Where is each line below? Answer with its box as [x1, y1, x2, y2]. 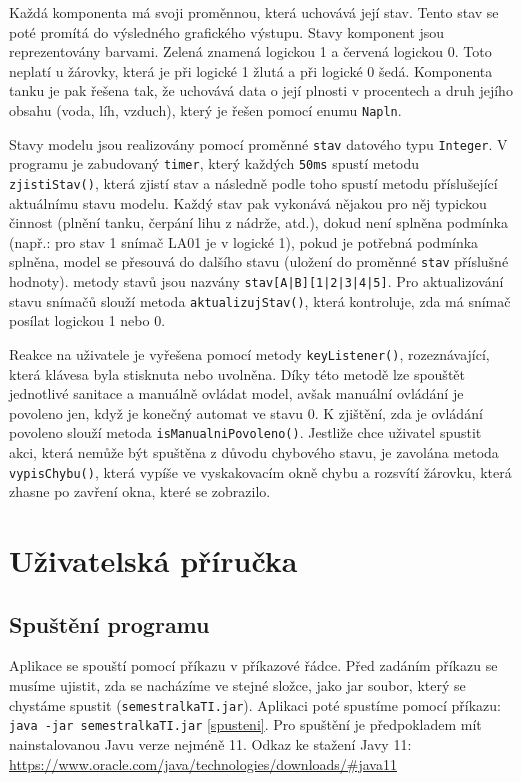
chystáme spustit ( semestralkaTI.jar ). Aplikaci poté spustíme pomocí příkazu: [9, 694, 501, 715]
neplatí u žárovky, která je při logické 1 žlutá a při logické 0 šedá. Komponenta [9, 60, 493, 81]
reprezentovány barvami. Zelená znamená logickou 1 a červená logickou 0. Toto [9, 41, 492, 62]
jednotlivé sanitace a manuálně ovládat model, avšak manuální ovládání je [9, 383, 464, 404]
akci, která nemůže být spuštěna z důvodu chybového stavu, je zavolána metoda [9, 442, 499, 463]
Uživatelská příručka [9, 540, 298, 581]
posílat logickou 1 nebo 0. [9, 310, 166, 331]
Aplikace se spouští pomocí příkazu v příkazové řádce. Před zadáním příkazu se [9, 655, 498, 676]
